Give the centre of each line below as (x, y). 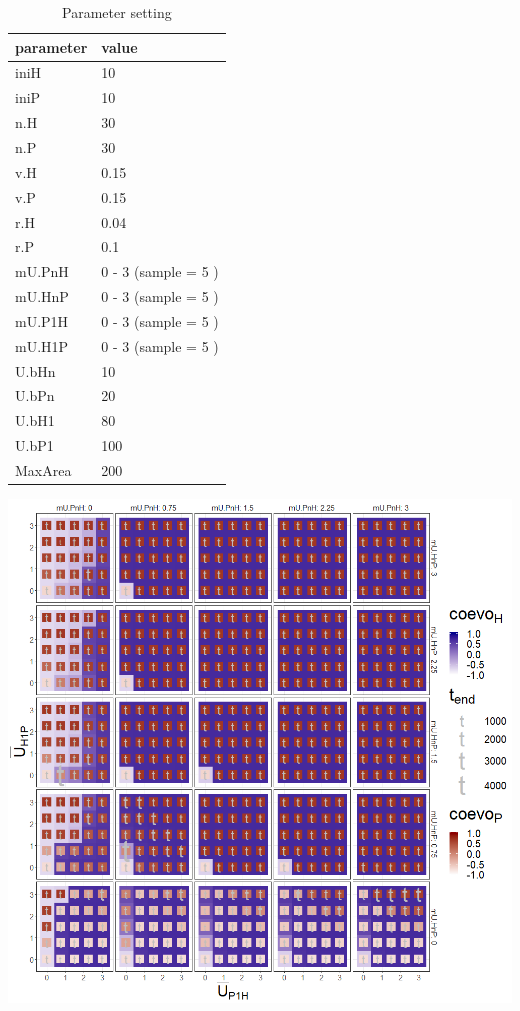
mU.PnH (42, 271)
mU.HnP (42, 296)
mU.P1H (42, 320)
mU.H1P (42, 345)
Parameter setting (117, 12)
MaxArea (43, 469)
